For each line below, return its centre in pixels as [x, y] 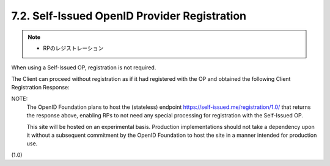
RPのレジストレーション [73, 48]
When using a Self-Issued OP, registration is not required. [84, 67]
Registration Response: [40, 88]
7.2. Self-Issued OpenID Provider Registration [129, 16]
